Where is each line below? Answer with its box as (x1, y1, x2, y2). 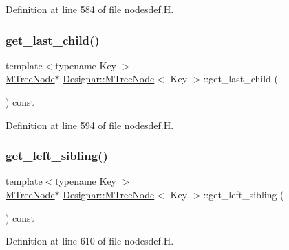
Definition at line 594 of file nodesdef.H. (6, 117, 174, 132)
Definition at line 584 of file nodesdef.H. (6, 2, 174, 16)
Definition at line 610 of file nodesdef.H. (6, 234, 174, 248)
